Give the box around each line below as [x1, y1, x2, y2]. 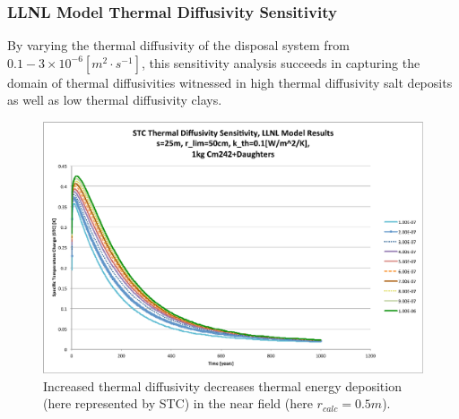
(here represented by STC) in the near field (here [43, 394, 313, 413]
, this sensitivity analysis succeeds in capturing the [142, 53, 420, 72]
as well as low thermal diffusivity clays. [7, 90, 222, 109]
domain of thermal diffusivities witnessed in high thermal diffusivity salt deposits [7, 73, 453, 91]
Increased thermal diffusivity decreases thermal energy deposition [43, 376, 402, 395]
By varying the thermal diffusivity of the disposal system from [7, 36, 350, 55]
